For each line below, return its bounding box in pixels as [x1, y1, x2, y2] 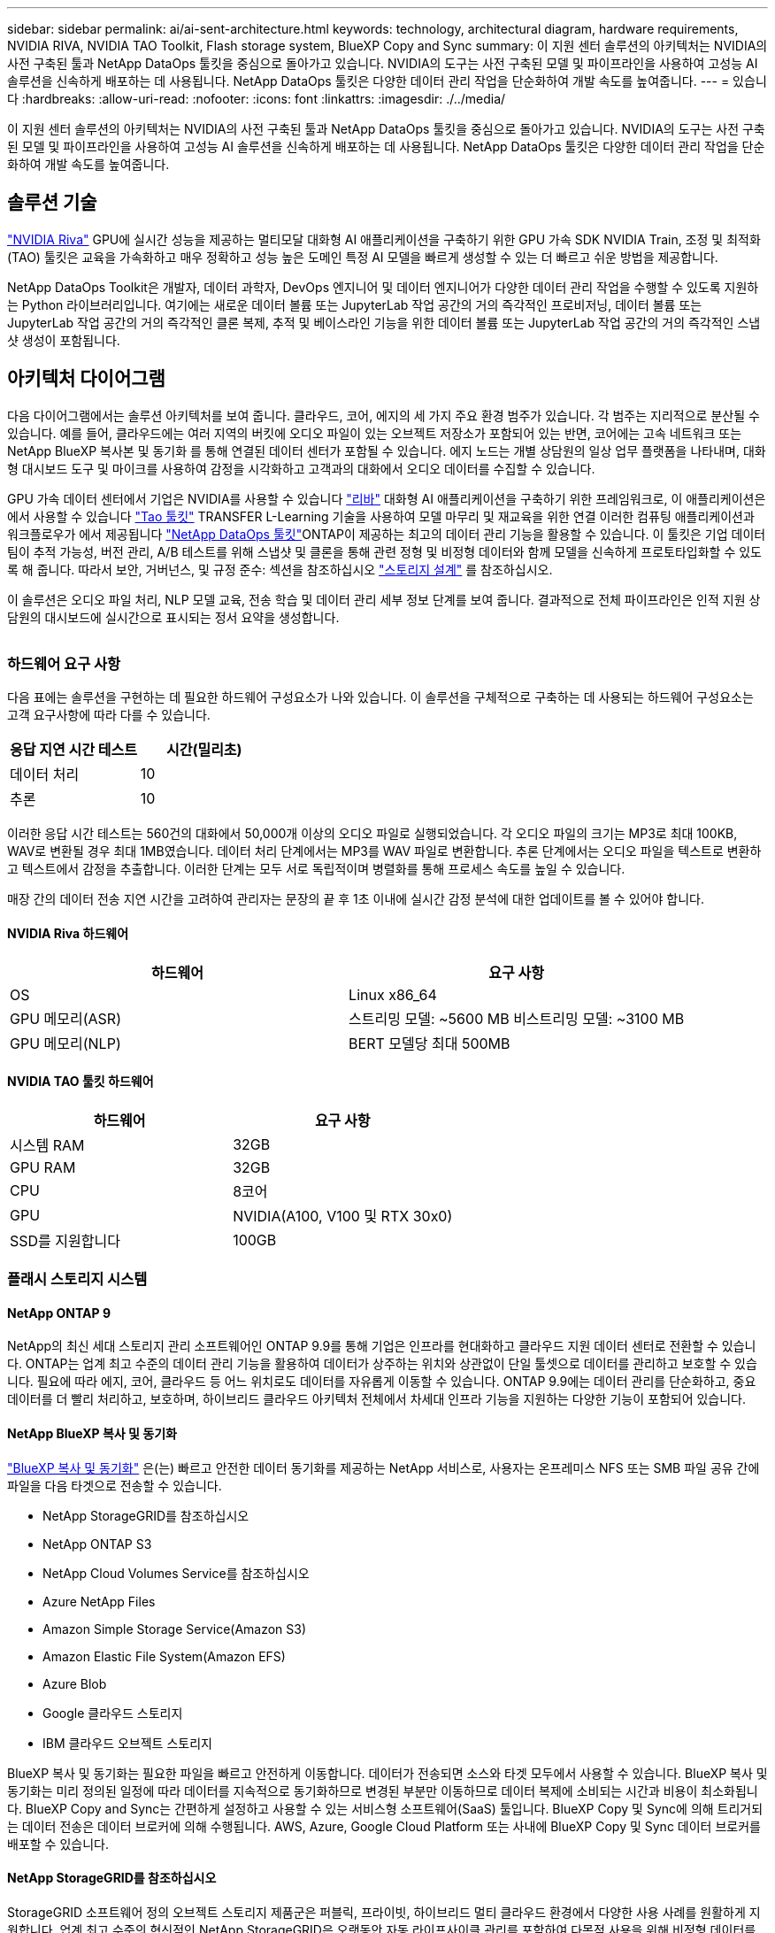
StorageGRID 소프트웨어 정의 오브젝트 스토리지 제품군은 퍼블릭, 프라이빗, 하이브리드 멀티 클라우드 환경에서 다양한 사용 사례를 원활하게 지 [7, 1904, 761, 1920]
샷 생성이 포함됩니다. [7, 332, 120, 348]
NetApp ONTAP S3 [42, 1536, 152, 1552]
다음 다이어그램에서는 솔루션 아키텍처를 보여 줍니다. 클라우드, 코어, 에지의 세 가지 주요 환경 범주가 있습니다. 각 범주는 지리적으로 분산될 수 [7, 407, 760, 423]
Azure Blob [42, 1675, 107, 1691]
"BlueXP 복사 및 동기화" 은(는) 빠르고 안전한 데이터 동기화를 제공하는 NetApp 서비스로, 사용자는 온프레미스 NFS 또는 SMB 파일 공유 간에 [7, 1459, 760, 1475]
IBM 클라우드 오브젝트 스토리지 [42, 1735, 212, 1751]
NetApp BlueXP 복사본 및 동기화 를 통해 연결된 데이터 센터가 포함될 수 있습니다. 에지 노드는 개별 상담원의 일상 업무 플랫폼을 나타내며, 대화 [7, 443, 766, 458]
